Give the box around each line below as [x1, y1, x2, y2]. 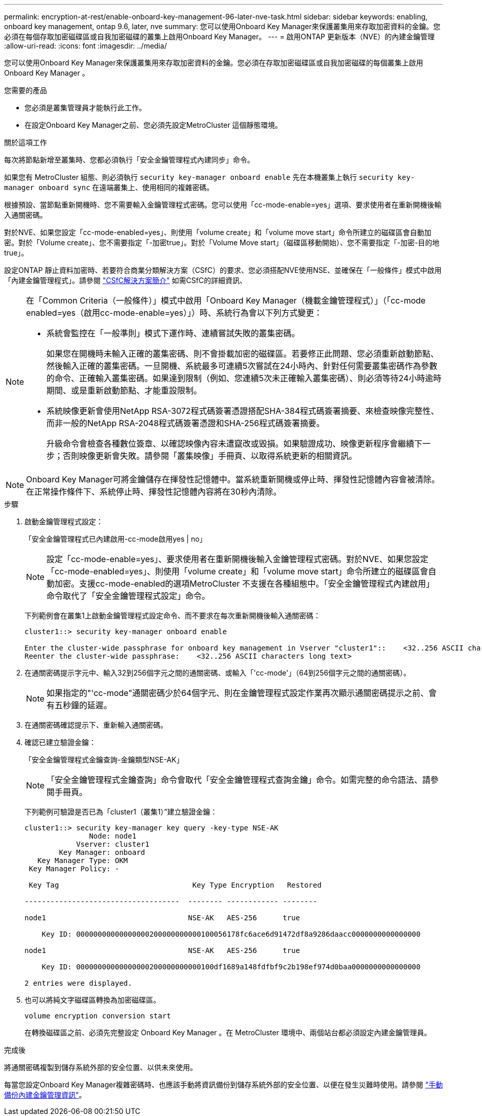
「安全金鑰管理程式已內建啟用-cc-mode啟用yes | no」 [25, 534, 207, 543]
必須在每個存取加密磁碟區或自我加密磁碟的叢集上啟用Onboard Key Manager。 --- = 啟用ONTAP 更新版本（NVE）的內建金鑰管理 [4, 32, 435, 41]
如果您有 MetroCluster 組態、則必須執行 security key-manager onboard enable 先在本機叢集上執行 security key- [4, 173, 415, 181]
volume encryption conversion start [25, 1012, 171, 1020]
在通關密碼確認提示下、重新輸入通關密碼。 [25, 720, 167, 729]
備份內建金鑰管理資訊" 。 [4, 1090, 86, 1099]
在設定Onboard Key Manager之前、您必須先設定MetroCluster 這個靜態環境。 [25, 121, 282, 129]
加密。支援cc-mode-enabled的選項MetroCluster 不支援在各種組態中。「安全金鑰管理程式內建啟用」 [55, 578, 435, 589]
